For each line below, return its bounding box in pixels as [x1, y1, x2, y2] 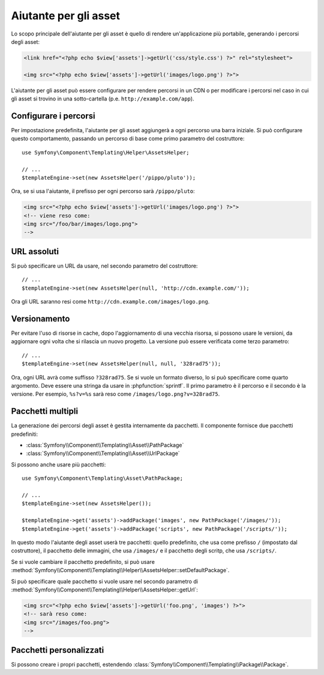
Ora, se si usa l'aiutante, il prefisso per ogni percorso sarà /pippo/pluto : [11, 188, 195, 195]
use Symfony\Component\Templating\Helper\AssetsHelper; [22, 149, 190, 156]
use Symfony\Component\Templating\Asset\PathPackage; [22, 475, 183, 482]
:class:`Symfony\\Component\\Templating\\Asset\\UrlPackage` [26, 450, 180, 457]
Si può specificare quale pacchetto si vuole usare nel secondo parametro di [11, 578, 198, 585]
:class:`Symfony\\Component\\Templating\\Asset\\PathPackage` [26, 442, 184, 449]
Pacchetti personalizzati [11, 645, 104, 655]
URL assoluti [11, 246, 59, 257]
